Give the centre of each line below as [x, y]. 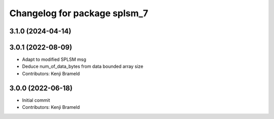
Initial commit [36, 100]
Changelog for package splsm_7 [79, 13]
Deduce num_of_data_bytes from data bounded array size [83, 66]
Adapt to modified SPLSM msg [54, 59]
